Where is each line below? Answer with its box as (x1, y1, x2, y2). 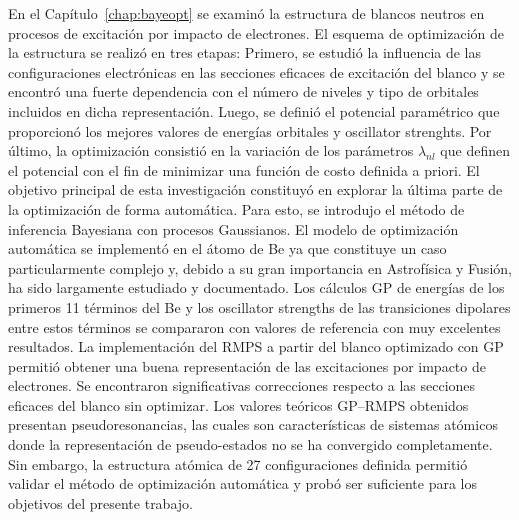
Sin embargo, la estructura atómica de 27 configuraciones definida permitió (8, 453, 468, 474)
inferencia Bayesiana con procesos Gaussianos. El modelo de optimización (8, 218, 459, 239)
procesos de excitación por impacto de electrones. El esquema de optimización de (8, 22, 505, 43)
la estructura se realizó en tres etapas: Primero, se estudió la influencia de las (8, 42, 482, 63)
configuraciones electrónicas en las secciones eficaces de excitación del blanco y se (8, 61, 505, 82)
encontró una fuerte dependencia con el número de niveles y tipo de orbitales (8, 81, 479, 102)
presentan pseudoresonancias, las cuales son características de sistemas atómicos (8, 414, 498, 435)
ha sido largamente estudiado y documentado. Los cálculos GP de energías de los (8, 277, 505, 298)
